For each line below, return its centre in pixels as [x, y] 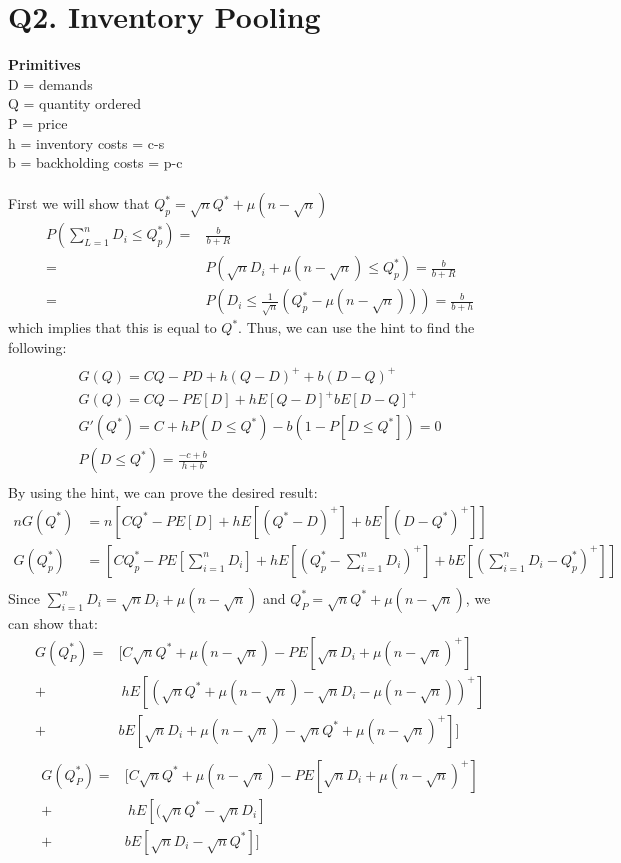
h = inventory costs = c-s [86, 142]
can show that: [53, 622]
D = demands [50, 83]
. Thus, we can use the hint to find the [356, 327]
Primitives [44, 64]
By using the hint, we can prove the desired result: [163, 492]
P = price [38, 122]
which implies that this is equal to [112, 327]
